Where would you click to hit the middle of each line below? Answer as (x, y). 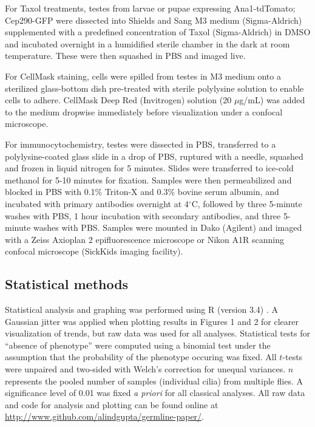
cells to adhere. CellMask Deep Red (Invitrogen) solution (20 (118, 100)
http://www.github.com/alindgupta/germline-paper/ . (104, 416)
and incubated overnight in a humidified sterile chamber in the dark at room (147, 43)
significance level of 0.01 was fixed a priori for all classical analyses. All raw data (155, 393)
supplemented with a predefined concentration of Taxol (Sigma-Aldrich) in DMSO (158, 32)
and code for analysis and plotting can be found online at (112, 404)
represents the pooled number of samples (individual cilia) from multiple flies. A (154, 381)
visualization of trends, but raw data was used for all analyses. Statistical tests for (157, 333)
